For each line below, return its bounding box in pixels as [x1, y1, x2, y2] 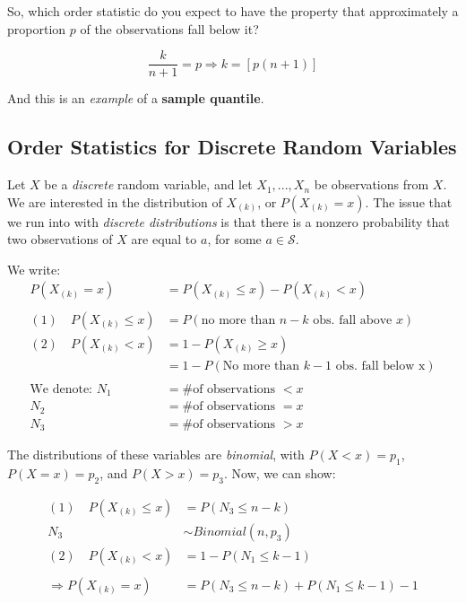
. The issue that [365, 192, 453, 211]
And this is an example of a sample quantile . [7, 89, 264, 108]
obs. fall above [313, 313, 393, 327]
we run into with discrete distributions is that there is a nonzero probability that [7, 212, 450, 231]
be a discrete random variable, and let [44, 175, 253, 194]
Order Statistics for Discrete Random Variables [7, 133, 457, 161]
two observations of [7, 230, 113, 249]
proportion [7, 19, 66, 38]
